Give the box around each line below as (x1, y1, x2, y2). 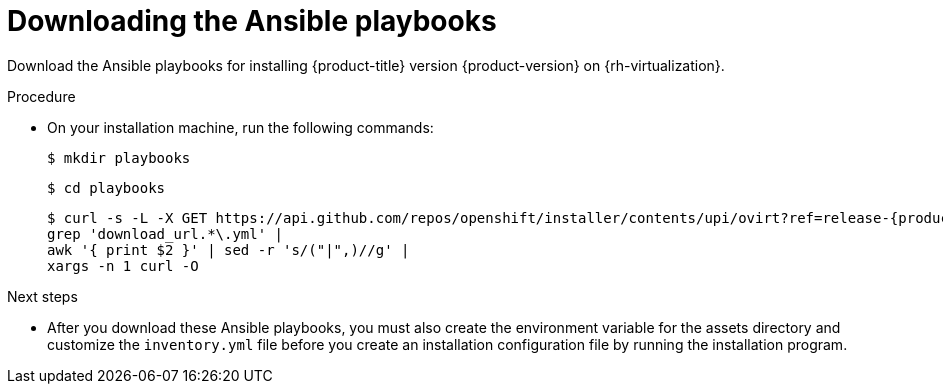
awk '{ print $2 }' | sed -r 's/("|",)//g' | (47, 241, 410, 258)
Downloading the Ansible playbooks (7, 4, 497, 38)
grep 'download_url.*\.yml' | (47, 225, 284, 242)
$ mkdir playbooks (47, 149, 191, 166)
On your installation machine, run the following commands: (47, 118, 434, 136)
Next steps (7, 287, 78, 305)
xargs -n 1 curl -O (47, 257, 199, 274)
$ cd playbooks (47, 179, 166, 196)
